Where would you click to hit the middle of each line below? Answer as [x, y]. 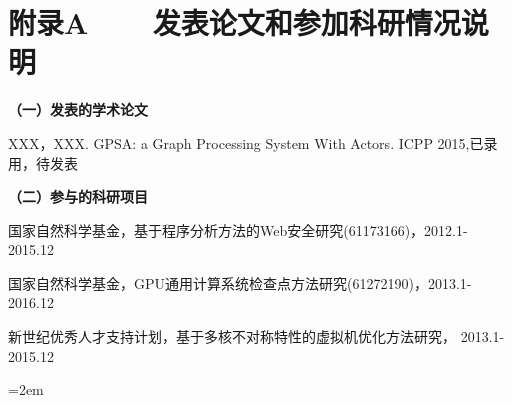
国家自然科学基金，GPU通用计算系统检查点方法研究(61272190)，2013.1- [240, 282]
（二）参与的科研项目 [78, 196]
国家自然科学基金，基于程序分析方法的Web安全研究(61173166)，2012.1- [238, 229]
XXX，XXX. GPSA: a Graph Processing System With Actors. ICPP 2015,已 [246, 142]
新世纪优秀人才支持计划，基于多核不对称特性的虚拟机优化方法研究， [232, 336]
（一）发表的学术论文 [78, 109]
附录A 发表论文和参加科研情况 [234, 22]
